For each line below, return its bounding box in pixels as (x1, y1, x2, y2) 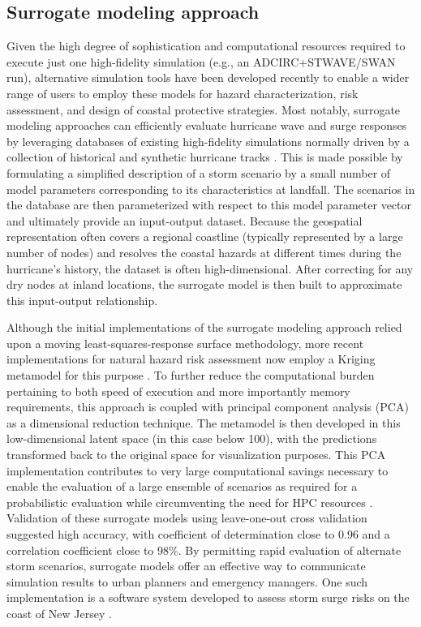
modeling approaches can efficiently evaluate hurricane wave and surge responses (6, 117, 407, 134)
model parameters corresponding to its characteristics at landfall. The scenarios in (6, 180, 415, 197)
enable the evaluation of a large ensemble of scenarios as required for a (6, 478, 358, 495)
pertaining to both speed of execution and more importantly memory (6, 382, 350, 399)
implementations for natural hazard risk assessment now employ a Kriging (6, 350, 376, 367)
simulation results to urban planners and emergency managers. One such (6, 573, 368, 590)
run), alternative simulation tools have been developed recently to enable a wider (6, 69, 410, 86)
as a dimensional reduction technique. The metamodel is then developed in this (6, 414, 401, 431)
